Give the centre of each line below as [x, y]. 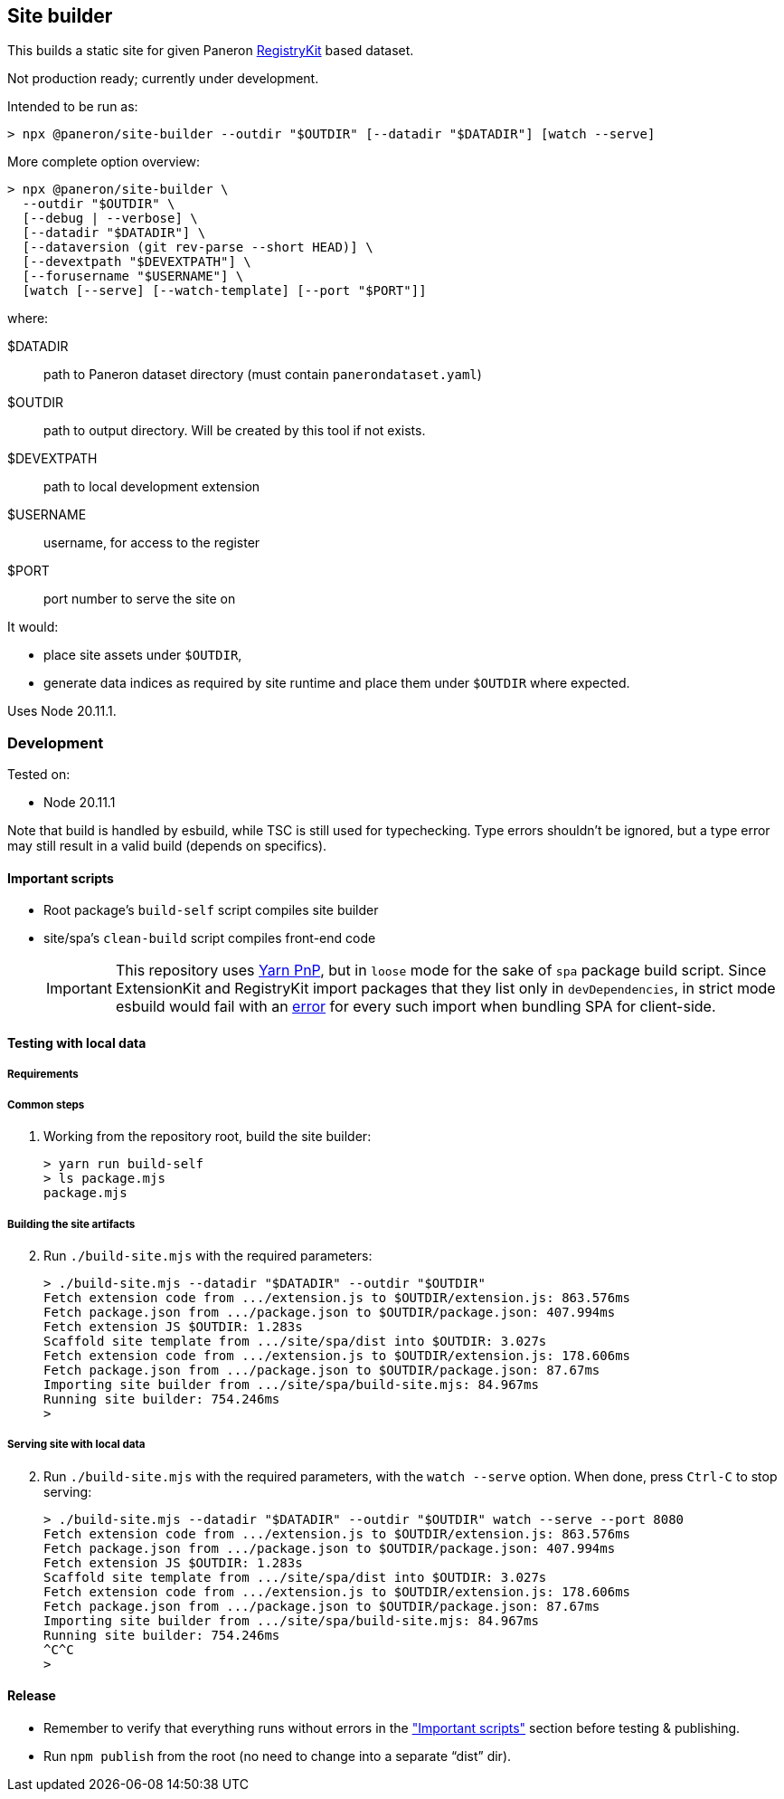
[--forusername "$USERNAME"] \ [133, 276]
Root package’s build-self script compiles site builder [211, 910]
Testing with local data [77, 1043]
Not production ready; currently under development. [163, 79]
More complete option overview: [104, 162]
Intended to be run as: [73, 107]
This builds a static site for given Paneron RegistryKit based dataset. [211, 51]
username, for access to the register [152, 543]
